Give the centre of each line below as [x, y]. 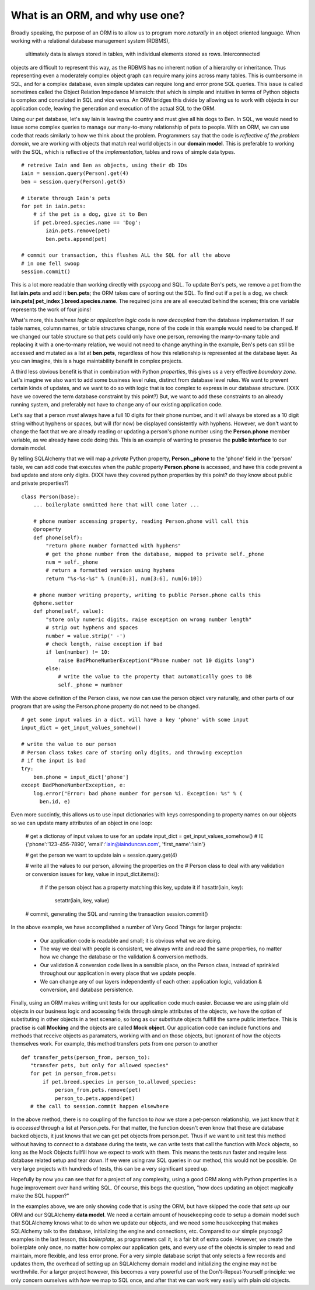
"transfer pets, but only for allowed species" [99, 1065]
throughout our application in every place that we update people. [118, 973]
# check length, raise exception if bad [104, 644]
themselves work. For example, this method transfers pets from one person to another [114, 1044]
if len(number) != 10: [78, 652]
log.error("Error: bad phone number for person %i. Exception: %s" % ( [138, 793]
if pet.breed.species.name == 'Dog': [87, 223]
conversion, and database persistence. [87, 989]
